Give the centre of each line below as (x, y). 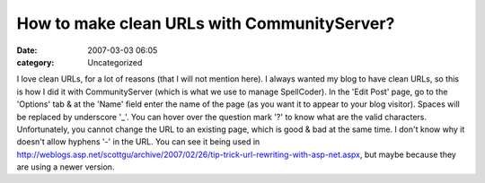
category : (35, 62)
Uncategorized (115, 62)
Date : (27, 50)
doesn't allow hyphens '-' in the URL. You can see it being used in (138, 142)
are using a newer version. (66, 167)
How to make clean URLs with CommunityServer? (206, 23)
